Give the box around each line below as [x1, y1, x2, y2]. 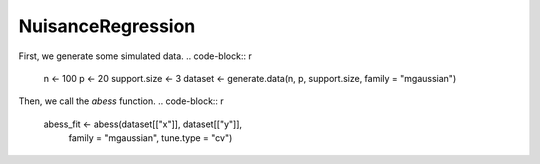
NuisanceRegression [18, 15, 196, 37]
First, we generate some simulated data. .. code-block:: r [18, 50, 252, 62]
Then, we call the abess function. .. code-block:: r [18, 95, 224, 107]
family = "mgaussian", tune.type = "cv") [68, 132, 233, 144]
